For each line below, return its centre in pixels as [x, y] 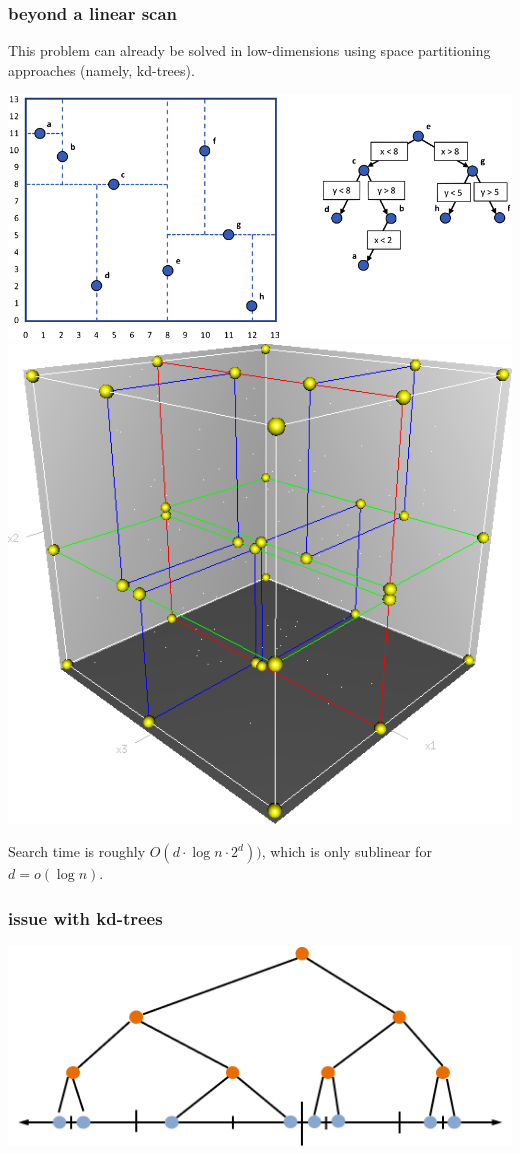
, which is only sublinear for [346, 851]
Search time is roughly [77, 851]
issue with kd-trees [85, 917]
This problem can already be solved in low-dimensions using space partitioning [249, 50]
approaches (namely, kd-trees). [101, 69]
